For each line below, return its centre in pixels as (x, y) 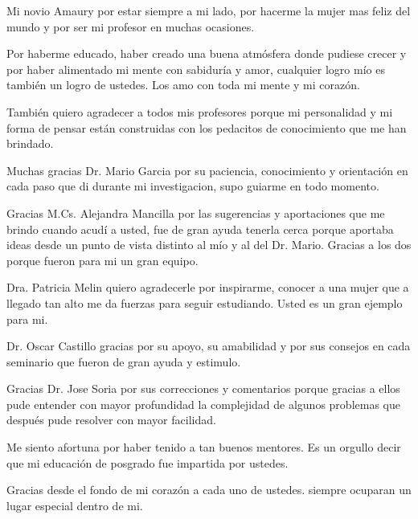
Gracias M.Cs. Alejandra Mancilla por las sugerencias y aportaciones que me (196, 213)
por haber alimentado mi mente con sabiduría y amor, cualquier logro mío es (196, 69)
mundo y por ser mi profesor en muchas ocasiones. (131, 26)
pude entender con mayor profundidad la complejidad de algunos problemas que (203, 404)
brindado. (30, 143)
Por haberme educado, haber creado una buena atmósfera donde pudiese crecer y (207, 53)
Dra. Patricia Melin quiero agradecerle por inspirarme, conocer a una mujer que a (208, 287)
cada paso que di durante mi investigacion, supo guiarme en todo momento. (193, 186)
